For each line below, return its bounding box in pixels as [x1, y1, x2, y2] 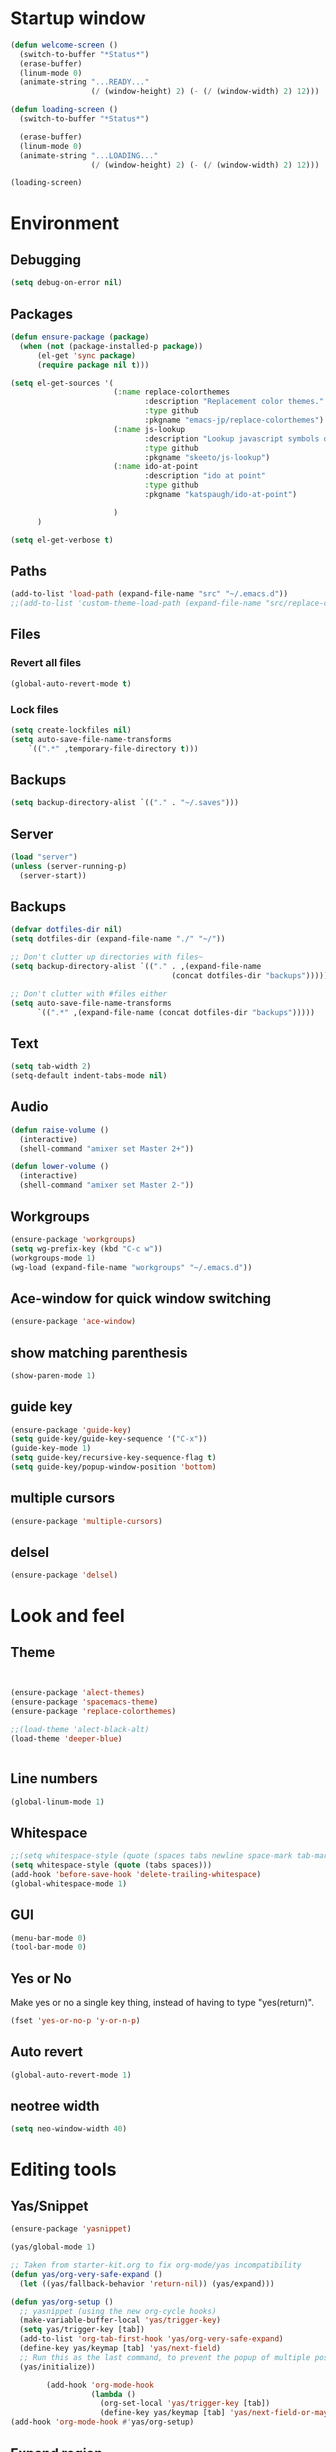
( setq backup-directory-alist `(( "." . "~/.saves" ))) [10, 798, 240, 808]
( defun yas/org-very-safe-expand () [10, 2269, 163, 2279]
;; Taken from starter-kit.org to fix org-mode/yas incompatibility [10, 2260, 302, 2271]
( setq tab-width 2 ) [10, 1062, 92, 1072]
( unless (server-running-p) [10, 861, 128, 871]
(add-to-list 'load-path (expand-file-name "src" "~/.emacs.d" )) [10, 589, 288, 599]
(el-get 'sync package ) [36, 350, 137, 361]
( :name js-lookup [113, 424, 186, 434]
